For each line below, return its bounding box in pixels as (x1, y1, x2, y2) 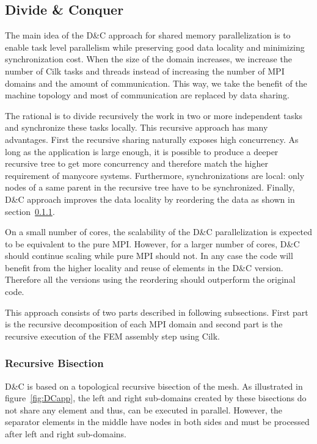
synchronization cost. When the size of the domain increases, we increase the (5, 53, 292, 65)
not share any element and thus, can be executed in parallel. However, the (5, 403, 283, 416)
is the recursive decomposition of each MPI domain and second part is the (5, 318, 283, 330)
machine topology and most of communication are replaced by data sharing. (5, 89, 290, 101)
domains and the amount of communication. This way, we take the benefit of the (5, 76, 307, 89)
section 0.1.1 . (5, 205, 55, 217)
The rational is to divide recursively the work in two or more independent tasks (5, 109, 303, 122)
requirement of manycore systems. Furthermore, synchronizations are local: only (5, 169, 305, 181)
